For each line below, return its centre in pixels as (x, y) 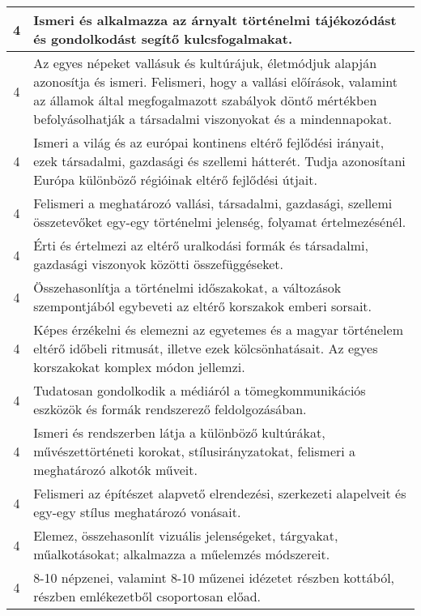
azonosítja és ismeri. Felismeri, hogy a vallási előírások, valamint (215, 81)
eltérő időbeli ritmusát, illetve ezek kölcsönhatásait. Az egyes (206, 348)
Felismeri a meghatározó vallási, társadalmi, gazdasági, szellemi (213, 203)
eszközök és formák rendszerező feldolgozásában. (170, 409)
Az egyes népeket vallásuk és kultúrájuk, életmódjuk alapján (205, 63)
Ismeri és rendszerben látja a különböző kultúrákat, (179, 432)
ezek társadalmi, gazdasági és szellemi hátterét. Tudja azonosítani (219, 161)
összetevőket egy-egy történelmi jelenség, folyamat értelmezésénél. (220, 222)
